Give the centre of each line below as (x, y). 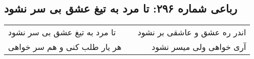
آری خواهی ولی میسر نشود (199, 47)
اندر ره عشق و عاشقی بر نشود (192, 32)
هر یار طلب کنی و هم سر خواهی (65, 47)
